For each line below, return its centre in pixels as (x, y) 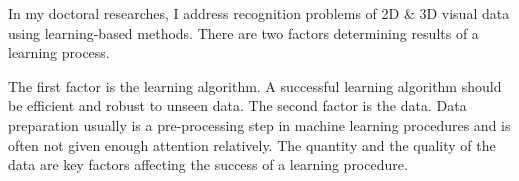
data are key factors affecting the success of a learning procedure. (208, 164)
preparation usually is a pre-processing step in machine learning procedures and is (259, 124)
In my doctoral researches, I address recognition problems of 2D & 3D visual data (259, 13)
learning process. (59, 52)
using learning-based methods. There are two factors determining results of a (243, 32)
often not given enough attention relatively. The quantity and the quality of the (252, 144)
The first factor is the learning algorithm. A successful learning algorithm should (255, 85)
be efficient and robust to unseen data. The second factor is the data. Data (237, 105)
